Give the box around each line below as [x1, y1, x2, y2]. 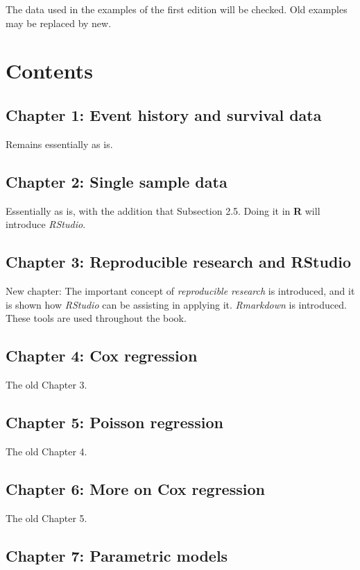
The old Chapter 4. [6, 443, 87, 458]
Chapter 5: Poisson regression [6, 411, 223, 432]
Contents [6, 56, 93, 85]
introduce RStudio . [6, 217, 86, 231]
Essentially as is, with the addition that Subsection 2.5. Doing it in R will [6, 203, 320, 218]
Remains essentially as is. [6, 136, 113, 151]
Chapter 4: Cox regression [6, 345, 198, 366]
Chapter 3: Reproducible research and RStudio [6, 251, 352, 272]
